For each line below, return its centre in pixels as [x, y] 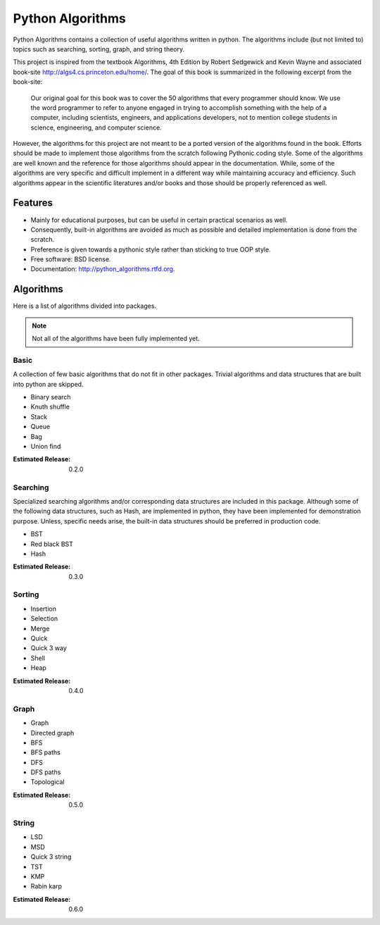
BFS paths [46, 752]
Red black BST [52, 544]
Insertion [43, 609]
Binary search [51, 397]
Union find [46, 447]
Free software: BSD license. [71, 259]
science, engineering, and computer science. [96, 128]
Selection [44, 619]
